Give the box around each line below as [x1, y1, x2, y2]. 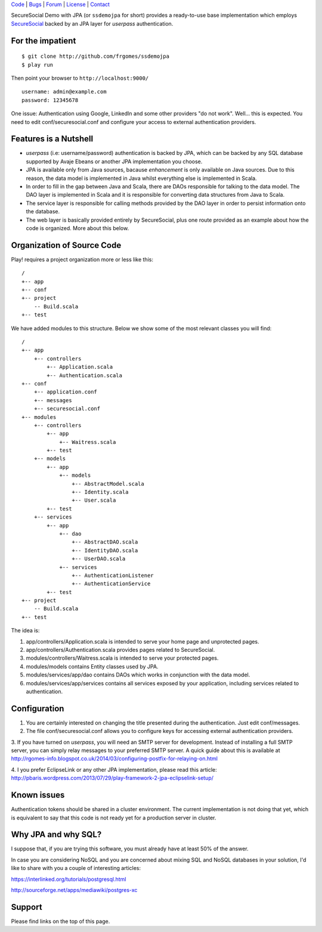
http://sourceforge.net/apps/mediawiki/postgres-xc [11, 887, 138, 894]
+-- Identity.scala [72, 489, 129, 496]
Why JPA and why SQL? [11, 830, 102, 840]
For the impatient [11, 36, 76, 46]
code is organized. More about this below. [26, 224, 129, 232]
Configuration [11, 703, 64, 713]
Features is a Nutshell [11, 134, 94, 144]
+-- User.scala [72, 497, 116, 504]
